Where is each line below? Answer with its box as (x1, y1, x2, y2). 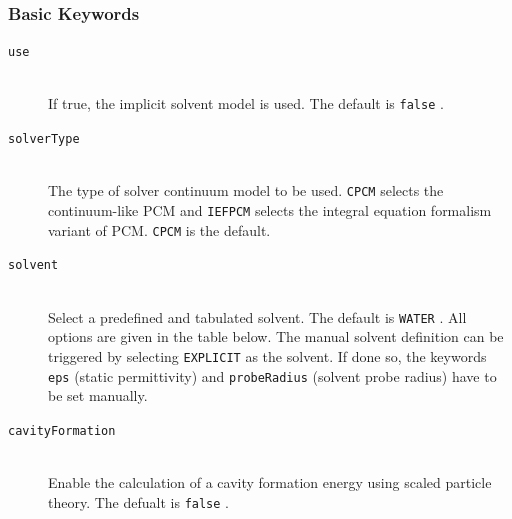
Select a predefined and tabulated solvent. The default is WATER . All (48, 306, 467, 327)
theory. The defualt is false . (48, 491, 230, 512)
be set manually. (48, 385, 148, 406)
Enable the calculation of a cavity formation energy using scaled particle (48, 472, 492, 492)
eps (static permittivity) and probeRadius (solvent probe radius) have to (48, 365, 497, 386)
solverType (8, 132, 80, 147)
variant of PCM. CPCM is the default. (48, 219, 271, 240)
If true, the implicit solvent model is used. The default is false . (48, 93, 444, 114)
